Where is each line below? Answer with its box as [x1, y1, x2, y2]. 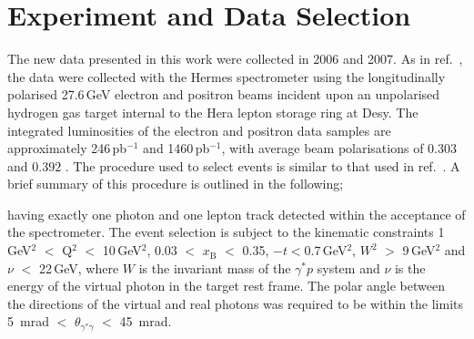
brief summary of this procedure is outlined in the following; [7, 174, 344, 193]
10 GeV [102, 241, 142, 260]
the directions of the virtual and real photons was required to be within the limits [7, 293, 464, 313]
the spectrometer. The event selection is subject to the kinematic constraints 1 [7, 222, 445, 241]
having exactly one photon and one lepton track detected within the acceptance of [7, 204, 466, 223]
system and [317, 258, 380, 277]
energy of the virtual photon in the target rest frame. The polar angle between [7, 276, 445, 295]
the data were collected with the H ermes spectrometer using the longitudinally [7, 67, 446, 86]
